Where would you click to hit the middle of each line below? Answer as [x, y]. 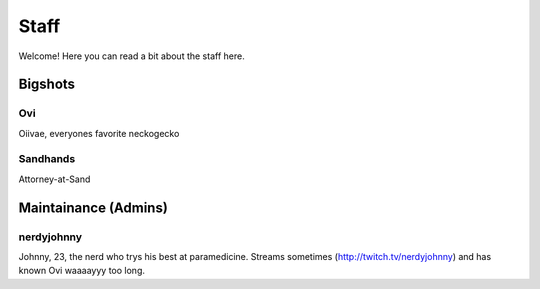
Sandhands [47, 159]
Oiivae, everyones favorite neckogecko [99, 133]
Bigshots [46, 84]
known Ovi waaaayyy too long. [81, 271]
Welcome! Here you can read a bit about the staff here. [131, 56]
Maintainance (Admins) [93, 207]
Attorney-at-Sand [54, 179]
